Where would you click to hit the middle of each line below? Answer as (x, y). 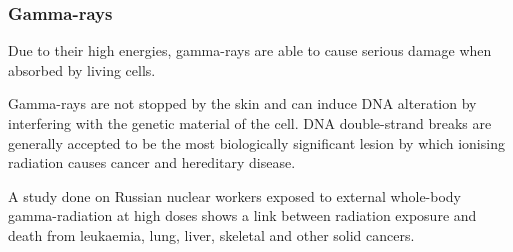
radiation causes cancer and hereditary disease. (152, 162)
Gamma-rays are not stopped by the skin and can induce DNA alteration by (242, 103)
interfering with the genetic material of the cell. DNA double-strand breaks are (250, 123)
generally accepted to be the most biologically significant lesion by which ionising (256, 142)
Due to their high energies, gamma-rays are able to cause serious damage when (250, 50)
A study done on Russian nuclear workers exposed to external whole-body (235, 195)
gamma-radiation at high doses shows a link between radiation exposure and (242, 215)
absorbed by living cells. (82, 69)
